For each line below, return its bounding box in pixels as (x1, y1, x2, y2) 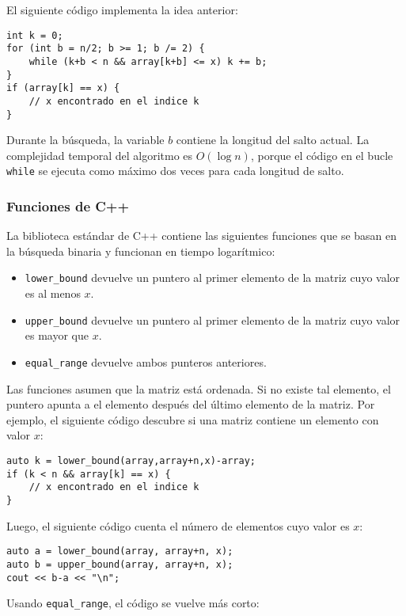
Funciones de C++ (6, 196, 130, 215)
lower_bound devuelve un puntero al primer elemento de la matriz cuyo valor (25, 269, 400, 286)
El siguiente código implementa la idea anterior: (6, 2, 238, 17)
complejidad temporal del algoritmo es (6, 146, 193, 163)
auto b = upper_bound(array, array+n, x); (6, 558, 233, 570)
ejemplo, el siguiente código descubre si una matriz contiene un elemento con (6, 411, 379, 428)
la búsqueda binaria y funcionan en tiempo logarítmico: (6, 242, 275, 259)
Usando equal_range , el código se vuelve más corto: (6, 595, 260, 611)
